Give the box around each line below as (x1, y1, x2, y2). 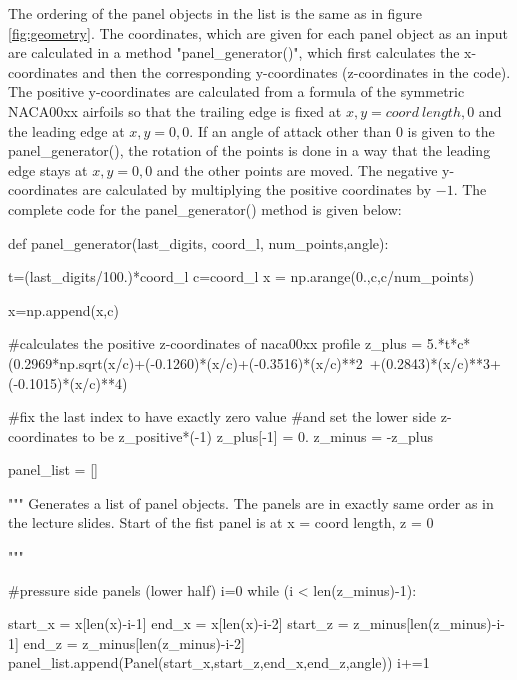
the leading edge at (8, 120, 125, 141)
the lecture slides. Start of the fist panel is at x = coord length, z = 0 (8, 512, 434, 533)
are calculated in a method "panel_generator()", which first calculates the (8, 42, 460, 63)
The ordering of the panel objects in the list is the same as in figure (8, 3, 422, 23)
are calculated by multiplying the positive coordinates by (82, 179, 432, 200)
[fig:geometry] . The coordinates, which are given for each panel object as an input (8, 22, 509, 43)
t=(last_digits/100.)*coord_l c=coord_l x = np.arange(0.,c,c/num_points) (8, 266, 475, 287)
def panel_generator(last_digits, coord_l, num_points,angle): (8, 232, 389, 253)
